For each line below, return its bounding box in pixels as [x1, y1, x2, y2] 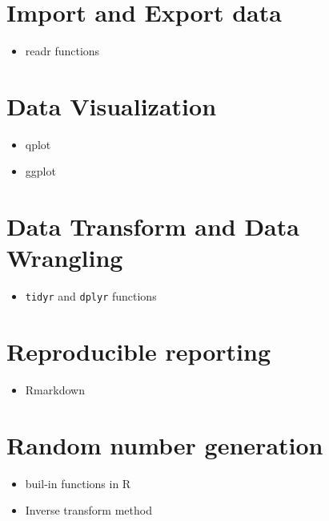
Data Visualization [6, 89, 217, 122]
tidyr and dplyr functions [25, 288, 157, 305]
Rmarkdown [25, 382, 85, 398]
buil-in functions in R [25, 475, 131, 491]
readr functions [25, 42, 100, 59]
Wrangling [6, 241, 123, 274]
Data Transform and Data [6, 210, 299, 243]
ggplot [25, 163, 56, 180]
